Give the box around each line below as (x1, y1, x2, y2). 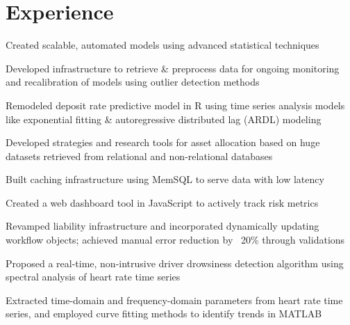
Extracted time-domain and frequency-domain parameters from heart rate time (6, 292, 343, 307)
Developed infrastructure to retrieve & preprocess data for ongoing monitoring (6, 61, 340, 75)
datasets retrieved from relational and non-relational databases (6, 148, 273, 163)
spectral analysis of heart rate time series (6, 269, 181, 284)
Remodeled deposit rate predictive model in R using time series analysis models (6, 97, 345, 112)
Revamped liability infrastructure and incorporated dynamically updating (6, 219, 319, 233)
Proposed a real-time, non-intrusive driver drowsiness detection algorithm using (6, 255, 344, 270)
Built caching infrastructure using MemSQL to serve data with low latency (6, 172, 324, 187)
